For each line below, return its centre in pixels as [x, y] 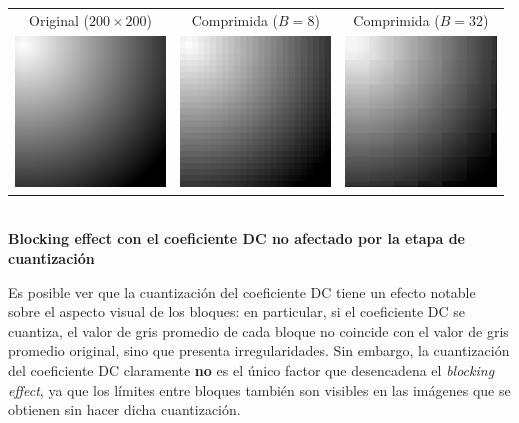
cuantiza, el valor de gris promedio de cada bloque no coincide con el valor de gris [258, 330]
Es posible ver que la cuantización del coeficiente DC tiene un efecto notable [242, 291]
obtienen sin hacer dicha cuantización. [124, 409]
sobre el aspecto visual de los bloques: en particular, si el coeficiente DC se [236, 311]
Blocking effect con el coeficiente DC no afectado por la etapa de [236, 238]
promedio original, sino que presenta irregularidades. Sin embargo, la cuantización [259, 350]
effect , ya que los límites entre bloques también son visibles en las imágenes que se [259, 389]
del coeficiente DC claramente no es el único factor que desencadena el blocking [251, 370]
